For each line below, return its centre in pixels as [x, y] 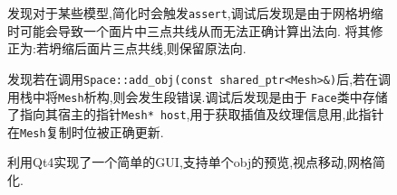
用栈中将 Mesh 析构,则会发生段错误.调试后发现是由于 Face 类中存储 [198, 96]
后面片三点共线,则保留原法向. [160, 48]
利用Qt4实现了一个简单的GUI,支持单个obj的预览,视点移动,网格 [190, 162]
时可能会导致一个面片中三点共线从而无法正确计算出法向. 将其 [189, 30]
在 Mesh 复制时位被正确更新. [86, 131]
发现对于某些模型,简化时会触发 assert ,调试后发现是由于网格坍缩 [195, 13]
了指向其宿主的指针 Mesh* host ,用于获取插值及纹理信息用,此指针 [196, 114]
